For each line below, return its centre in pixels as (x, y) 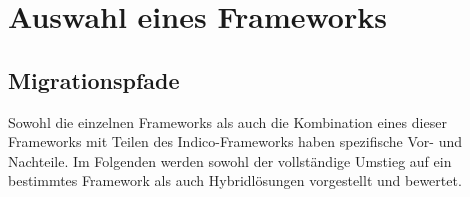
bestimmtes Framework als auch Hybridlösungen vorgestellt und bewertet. (235, 180)
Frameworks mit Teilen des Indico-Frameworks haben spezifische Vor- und (235, 141)
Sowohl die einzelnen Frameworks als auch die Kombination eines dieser (227, 121)
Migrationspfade (94, 79)
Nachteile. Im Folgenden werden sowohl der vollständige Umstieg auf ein (230, 160)
